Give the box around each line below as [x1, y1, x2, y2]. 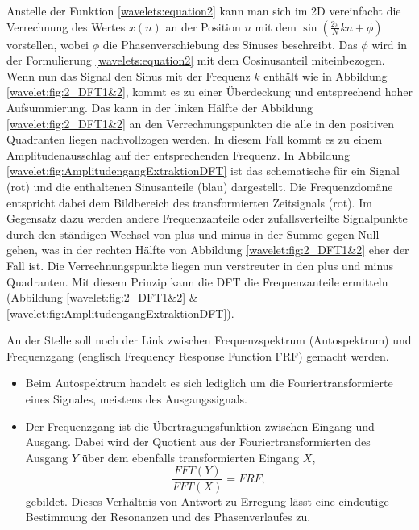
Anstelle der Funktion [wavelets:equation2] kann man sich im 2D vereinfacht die [6, 2, 401, 19]
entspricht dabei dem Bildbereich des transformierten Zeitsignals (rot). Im [6, 194, 372, 211]
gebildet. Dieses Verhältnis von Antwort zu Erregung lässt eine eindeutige [25, 492, 389, 509]
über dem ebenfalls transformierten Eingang [81, 449, 300, 465]
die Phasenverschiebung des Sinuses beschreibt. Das [102, 35, 358, 52]
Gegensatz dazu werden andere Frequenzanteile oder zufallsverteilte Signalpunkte [6, 210, 408, 227]
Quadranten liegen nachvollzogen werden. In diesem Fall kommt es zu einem [6, 131, 383, 148]
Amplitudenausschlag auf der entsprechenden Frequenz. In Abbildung [6, 146, 351, 163]
